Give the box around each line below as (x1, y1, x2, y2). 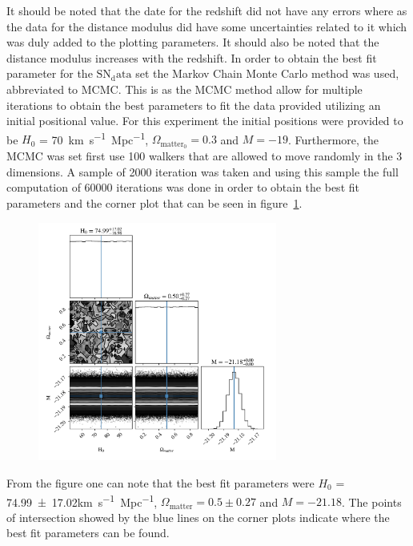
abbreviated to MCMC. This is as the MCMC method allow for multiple (6, 80, 363, 97)
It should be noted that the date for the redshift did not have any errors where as (6, 2, 407, 18)
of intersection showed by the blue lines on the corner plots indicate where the (6, 508, 390, 525)
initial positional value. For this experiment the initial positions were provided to (6, 112, 403, 129)
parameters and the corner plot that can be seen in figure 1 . (6, 195, 303, 212)
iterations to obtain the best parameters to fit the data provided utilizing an (6, 96, 381, 113)
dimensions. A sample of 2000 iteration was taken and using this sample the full (6, 163, 399, 180)
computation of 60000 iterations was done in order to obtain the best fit (6, 179, 359, 196)
